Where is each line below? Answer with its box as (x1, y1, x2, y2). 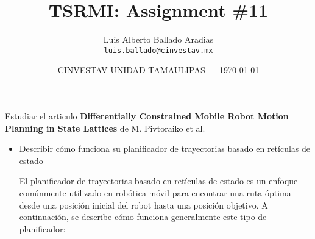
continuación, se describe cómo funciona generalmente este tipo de (19, 210, 267, 223)
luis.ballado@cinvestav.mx (104, 46, 213, 55)
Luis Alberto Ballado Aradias (103, 33, 214, 46)
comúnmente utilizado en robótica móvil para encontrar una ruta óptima (19, 186, 291, 199)
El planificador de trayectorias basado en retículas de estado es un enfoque (19, 174, 298, 187)
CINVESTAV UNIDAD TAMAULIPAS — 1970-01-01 (57, 63, 260, 76)
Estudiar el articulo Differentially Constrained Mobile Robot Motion (5, 109, 289, 122)
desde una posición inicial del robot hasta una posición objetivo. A (19, 198, 268, 211)
